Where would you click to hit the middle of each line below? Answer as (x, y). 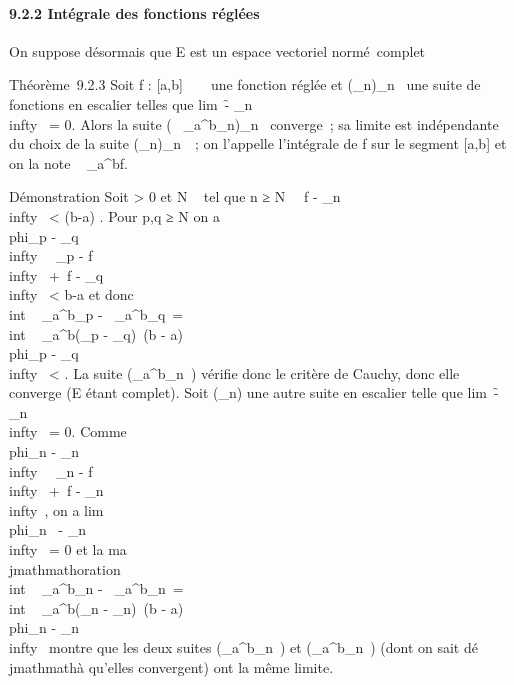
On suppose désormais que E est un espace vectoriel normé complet (217, 50)
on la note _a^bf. (69, 162)
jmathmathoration (65, 568)
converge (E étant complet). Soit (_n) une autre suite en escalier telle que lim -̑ (254, 392)
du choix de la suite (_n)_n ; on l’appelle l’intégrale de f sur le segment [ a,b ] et (258, 143)
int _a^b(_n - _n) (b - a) (96, 607)
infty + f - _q (56, 274)
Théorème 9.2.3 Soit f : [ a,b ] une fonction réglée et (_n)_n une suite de (245, 84)
